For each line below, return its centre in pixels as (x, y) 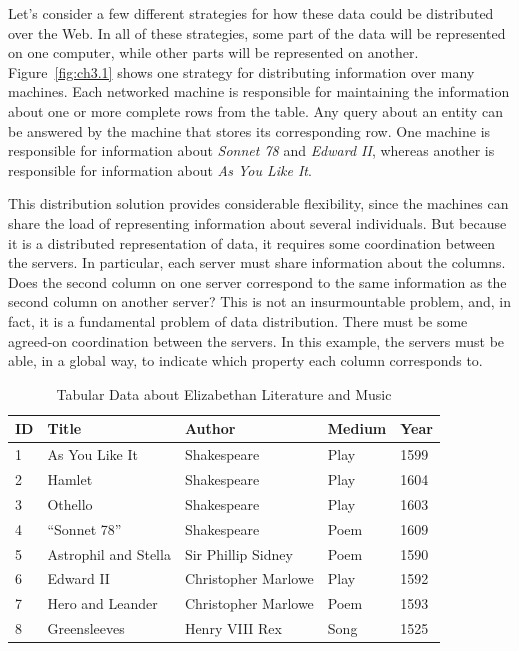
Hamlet (70, 478)
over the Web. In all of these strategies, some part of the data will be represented (257, 32)
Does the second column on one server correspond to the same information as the (257, 281)
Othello (70, 503)
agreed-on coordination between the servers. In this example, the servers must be (256, 340)
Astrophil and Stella (109, 553)
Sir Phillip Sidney (238, 553)
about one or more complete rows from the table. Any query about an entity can (255, 110)
